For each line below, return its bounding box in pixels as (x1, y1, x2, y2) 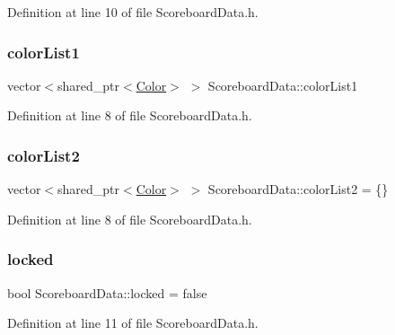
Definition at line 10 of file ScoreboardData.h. (7, 3, 259, 21)
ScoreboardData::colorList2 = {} (207, 180, 389, 198)
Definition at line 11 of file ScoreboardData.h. (7, 313, 259, 332)
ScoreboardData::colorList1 (207, 75, 358, 94)
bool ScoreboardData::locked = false (7, 283, 207, 302)
